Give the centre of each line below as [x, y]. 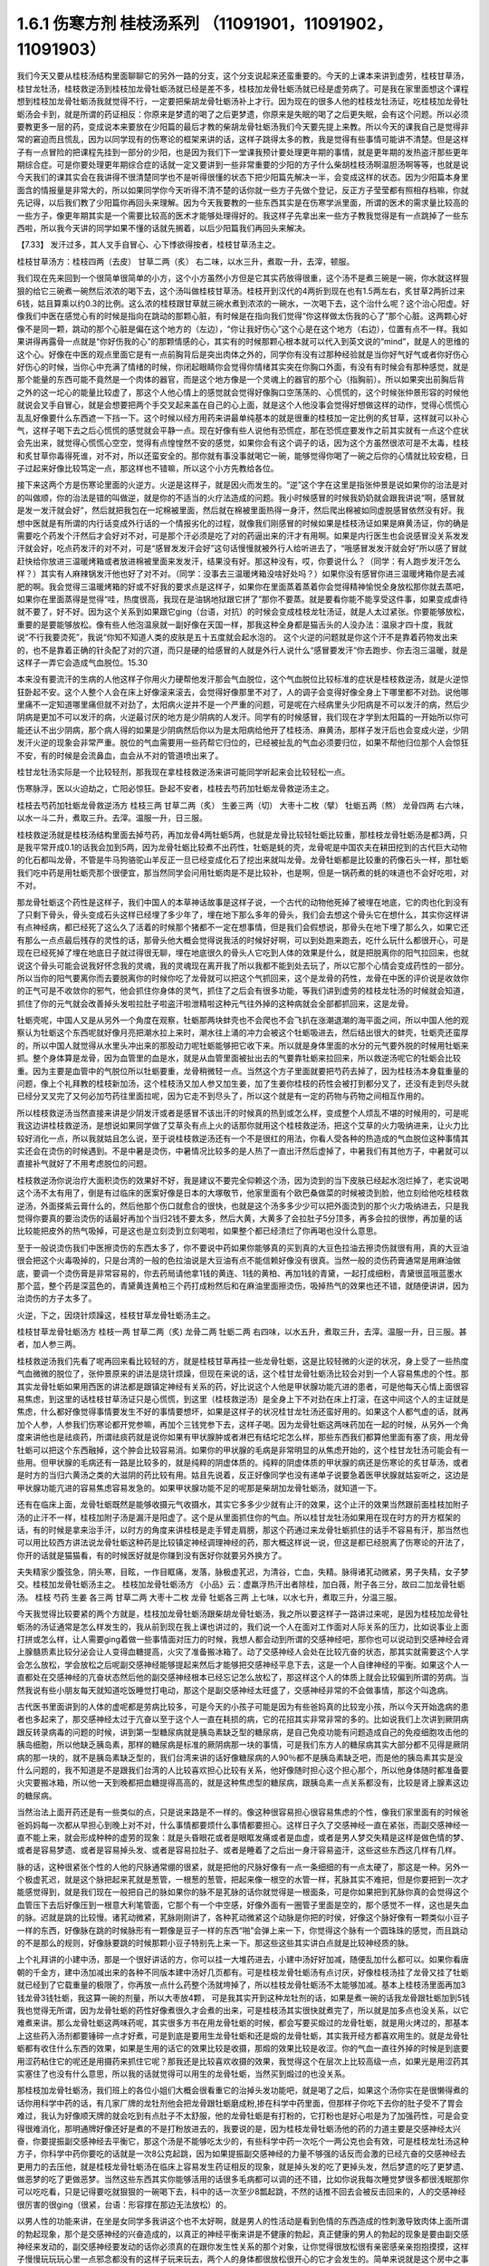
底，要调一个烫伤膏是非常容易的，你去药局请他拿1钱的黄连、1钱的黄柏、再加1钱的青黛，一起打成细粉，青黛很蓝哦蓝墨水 [240, 1273]
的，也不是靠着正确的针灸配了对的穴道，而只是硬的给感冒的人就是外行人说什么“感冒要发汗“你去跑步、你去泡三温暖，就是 [242, 650]
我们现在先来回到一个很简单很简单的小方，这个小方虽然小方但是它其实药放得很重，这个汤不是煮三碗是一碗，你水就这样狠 [243, 278]
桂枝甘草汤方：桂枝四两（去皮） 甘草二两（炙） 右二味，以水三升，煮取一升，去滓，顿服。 [186, 261]
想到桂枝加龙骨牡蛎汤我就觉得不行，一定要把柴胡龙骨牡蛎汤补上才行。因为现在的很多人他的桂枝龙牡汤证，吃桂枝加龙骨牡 [243, 102]
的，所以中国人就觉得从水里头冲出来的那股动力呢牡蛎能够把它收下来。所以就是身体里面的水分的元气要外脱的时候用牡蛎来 [243, 1045]
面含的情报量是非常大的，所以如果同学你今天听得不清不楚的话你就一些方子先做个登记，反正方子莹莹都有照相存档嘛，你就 [243, 189]
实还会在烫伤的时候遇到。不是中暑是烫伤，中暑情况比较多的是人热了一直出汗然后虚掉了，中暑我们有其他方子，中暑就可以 [243, 1150]
